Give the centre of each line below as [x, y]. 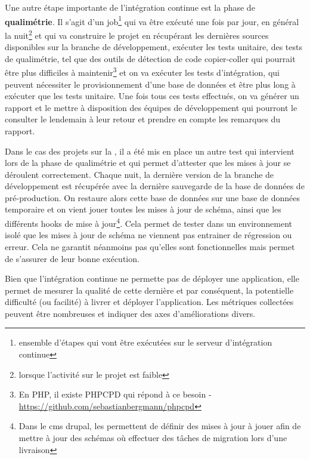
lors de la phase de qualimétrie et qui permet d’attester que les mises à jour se [148, 163]
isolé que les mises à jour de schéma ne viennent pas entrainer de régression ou [148, 235]
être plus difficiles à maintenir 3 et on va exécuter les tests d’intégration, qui [142, 71]
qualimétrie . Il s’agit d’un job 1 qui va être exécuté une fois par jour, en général [152, 20]
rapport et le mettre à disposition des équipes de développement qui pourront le [151, 107]
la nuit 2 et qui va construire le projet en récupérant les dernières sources [137, 34]
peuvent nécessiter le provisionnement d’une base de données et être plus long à [150, 84]
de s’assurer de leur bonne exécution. [72, 258]
